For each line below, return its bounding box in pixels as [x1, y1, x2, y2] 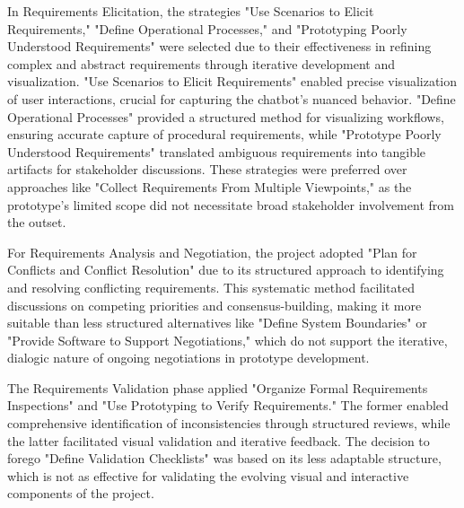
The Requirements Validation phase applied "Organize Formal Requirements [7, 378, 428, 397]
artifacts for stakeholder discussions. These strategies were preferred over [7, 160, 407, 179]
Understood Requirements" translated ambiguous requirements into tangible [7, 142, 426, 161]
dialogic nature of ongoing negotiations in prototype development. [7, 348, 370, 367]
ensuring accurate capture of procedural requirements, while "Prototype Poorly [7, 125, 442, 144]
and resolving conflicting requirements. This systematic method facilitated [7, 277, 415, 296]
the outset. [7, 213, 66, 232]
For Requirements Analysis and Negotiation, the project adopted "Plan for [7, 242, 417, 261]
